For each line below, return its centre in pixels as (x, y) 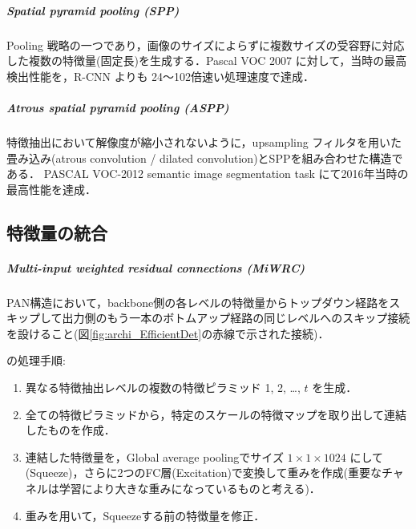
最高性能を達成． (51, 189)
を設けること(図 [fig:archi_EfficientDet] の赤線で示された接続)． (168, 333)
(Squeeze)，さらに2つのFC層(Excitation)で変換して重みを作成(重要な (203, 472)
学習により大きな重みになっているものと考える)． (190, 488)
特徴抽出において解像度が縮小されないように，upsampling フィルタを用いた (204, 141)
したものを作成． (70, 430)
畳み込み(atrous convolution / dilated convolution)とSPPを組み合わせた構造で (205, 157)
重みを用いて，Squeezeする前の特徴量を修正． (145, 515)
